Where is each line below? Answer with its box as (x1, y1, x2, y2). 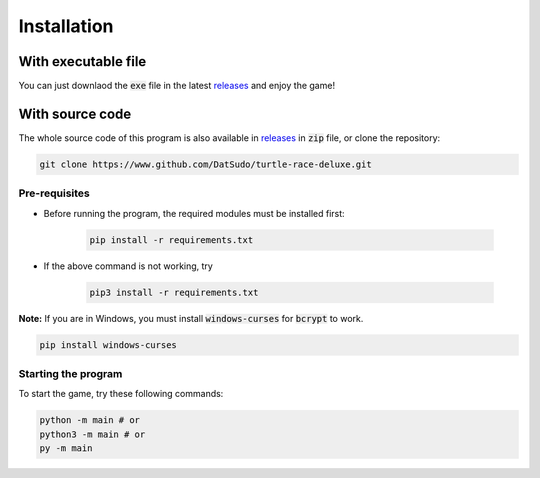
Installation (18, 15, 114, 37)
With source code (18, 105, 132, 122)
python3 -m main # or (39, 428, 146, 440)
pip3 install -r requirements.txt (89, 286, 259, 298)
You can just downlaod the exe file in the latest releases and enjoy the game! (18, 80, 335, 92)
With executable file (18, 53, 147, 70)
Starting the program (18, 366, 123, 380)
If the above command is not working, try (43, 260, 214, 272)
